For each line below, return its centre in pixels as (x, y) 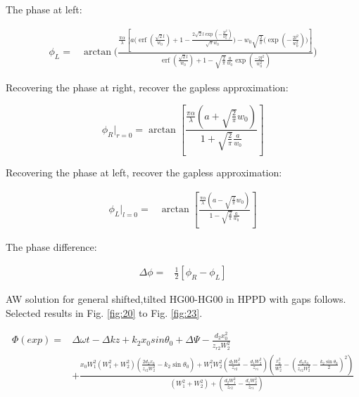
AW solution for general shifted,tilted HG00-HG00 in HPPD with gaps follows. (176, 299)
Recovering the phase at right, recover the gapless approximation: (147, 87)
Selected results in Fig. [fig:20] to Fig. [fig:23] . (104, 312)
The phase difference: (51, 246)
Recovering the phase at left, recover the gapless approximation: (144, 173)
